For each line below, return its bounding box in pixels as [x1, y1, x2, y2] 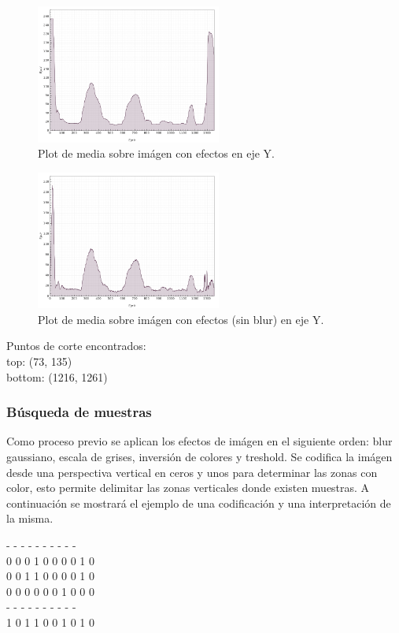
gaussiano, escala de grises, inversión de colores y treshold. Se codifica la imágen [6, 448, 393, 464]
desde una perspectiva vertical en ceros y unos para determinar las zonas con [6, 464, 378, 480]
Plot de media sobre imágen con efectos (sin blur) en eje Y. [38, 311, 324, 327]
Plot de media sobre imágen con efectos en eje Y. [38, 145, 275, 162]
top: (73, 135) [6, 352, 72, 369]
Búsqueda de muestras [6, 402, 152, 422]
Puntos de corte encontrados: [6, 337, 146, 354]
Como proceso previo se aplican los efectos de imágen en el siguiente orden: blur [6, 433, 393, 449]
